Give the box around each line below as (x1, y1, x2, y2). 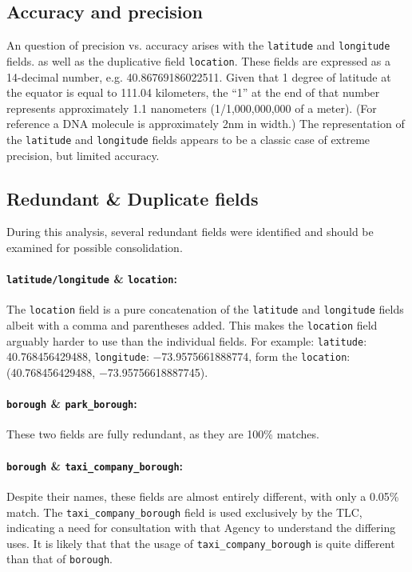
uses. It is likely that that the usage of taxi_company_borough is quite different (6, 534, 395, 551)
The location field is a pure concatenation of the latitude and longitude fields (6, 301, 404, 318)
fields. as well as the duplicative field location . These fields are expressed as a (6, 52, 391, 69)
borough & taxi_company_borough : (6, 457, 184, 474)
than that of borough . (6, 550, 113, 567)
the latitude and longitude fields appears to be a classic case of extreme (6, 130, 370, 147)
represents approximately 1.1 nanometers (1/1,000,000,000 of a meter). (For (6, 99, 377, 116)
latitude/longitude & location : (6, 270, 177, 287)
